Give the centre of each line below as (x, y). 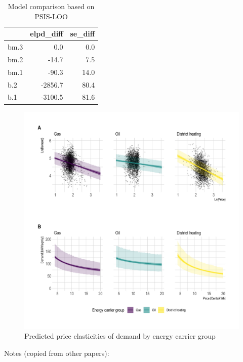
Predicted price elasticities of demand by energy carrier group (120, 336)
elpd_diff (47, 34)
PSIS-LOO (51, 16)
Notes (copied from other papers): (57, 353)
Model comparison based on (51, 6)
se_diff (83, 34)
